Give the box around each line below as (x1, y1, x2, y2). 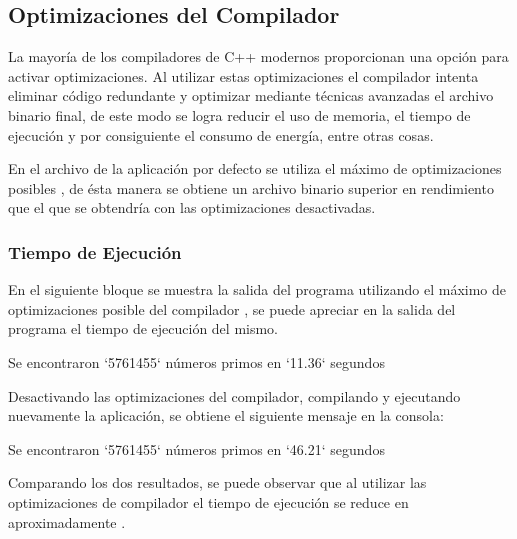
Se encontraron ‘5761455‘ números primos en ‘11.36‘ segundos (8, 351, 385, 372)
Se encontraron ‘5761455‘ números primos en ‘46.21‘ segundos (8, 438, 385, 459)
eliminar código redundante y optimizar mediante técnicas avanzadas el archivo (8, 85, 494, 106)
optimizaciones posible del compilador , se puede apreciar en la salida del (8, 298, 456, 319)
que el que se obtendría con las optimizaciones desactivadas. (8, 197, 376, 218)
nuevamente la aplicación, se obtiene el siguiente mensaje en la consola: (8, 405, 444, 426)
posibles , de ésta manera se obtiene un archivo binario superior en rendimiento (8, 177, 494, 198)
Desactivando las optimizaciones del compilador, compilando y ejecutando (8, 385, 461, 406)
